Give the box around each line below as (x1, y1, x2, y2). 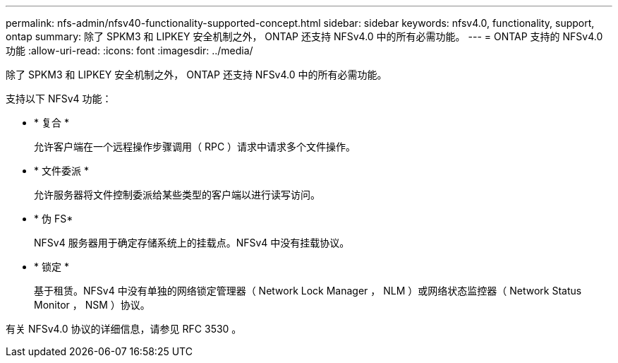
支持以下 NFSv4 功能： (6, 93, 112, 105)
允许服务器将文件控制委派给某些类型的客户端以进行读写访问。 (34, 189, 320, 201)
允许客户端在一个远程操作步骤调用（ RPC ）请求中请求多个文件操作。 (34, 141, 356, 153)
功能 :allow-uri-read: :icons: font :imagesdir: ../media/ (6, 44, 253, 56)
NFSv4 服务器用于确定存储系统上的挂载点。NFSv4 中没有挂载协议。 (34, 237, 350, 249)
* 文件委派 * (34, 165, 89, 177)
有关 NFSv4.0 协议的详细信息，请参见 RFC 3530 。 (6, 323, 242, 335)
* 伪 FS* (34, 213, 73, 225)
